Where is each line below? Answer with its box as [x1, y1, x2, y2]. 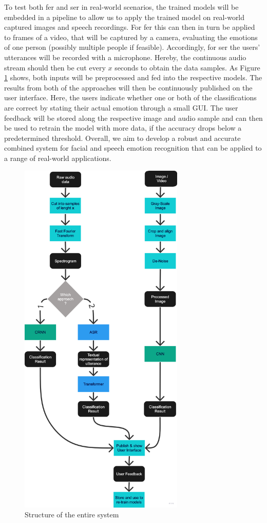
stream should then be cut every [4, 62, 106, 73]
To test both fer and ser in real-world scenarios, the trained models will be [4, 2, 239, 12]
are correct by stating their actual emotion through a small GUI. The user [4, 102, 238, 113]
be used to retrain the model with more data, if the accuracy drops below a [4, 122, 242, 133]
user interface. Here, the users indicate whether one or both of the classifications [4, 92, 257, 103]
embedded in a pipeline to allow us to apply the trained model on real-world [4, 11, 245, 22]
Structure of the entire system [25, 509, 119, 520]
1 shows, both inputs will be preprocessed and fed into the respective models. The [4, 72, 262, 83]
